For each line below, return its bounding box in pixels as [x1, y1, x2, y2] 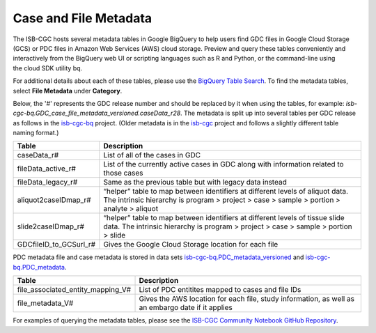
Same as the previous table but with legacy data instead [103, 178, 287, 187]
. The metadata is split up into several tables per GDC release [180, 109, 357, 118]
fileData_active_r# [17, 164, 77, 173]
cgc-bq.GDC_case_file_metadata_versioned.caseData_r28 [13, 109, 181, 118]
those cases [103, 168, 143, 178]
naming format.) [13, 129, 59, 137]
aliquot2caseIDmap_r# [17, 195, 91, 205]
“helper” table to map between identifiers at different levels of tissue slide [103, 213, 345, 223]
